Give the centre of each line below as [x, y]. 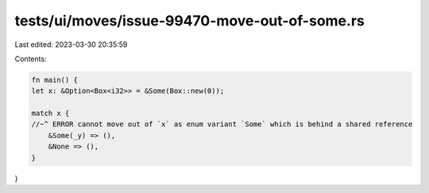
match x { [50, 114]
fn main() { [55, 80]
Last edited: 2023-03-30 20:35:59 [71, 44]
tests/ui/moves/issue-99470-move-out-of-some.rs [189, 21]
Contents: [31, 59]
